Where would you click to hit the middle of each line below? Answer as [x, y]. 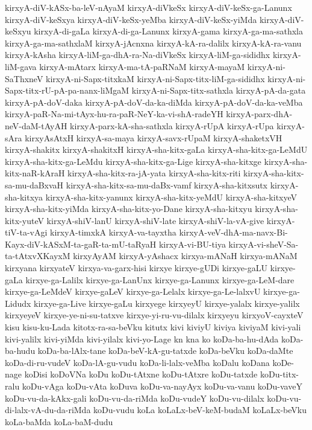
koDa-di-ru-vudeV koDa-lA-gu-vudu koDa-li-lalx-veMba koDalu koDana [137, 362]
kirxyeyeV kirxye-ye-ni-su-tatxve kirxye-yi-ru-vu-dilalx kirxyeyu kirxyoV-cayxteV [154, 315]
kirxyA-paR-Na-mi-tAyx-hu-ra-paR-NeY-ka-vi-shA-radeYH [114, 114]
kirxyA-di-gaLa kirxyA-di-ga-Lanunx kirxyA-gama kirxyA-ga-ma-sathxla [168, 31]
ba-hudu [20, 351]
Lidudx [18, 303]
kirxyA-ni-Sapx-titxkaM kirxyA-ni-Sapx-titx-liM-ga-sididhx [155, 78]
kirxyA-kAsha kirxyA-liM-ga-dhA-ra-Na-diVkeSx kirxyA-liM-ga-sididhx [138, 55]
